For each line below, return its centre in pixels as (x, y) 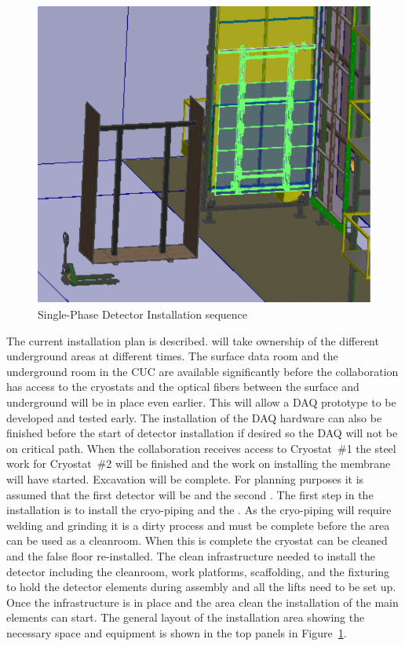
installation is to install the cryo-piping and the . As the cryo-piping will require (199, 510)
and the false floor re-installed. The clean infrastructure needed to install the (191, 555)
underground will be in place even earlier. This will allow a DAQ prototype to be (201, 402)
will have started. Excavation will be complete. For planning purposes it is (185, 478)
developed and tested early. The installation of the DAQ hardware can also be (194, 417)
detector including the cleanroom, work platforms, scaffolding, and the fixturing (198, 571)
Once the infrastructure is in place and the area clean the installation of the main (202, 602)
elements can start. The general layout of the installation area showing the (186, 617)
